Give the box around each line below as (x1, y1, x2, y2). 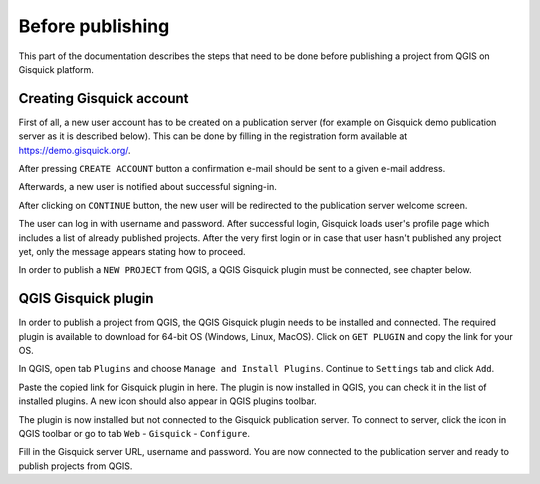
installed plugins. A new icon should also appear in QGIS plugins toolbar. (18, 395, 317, 407)
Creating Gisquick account (18, 90, 189, 107)
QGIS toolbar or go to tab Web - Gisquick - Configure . (18, 428, 250, 439)
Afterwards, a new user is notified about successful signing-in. (18, 181, 277, 193)
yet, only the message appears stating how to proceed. (18, 245, 246, 257)
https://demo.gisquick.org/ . (18, 144, 131, 156)
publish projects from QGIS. (18, 460, 133, 472)
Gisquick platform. (18, 63, 95, 75)
